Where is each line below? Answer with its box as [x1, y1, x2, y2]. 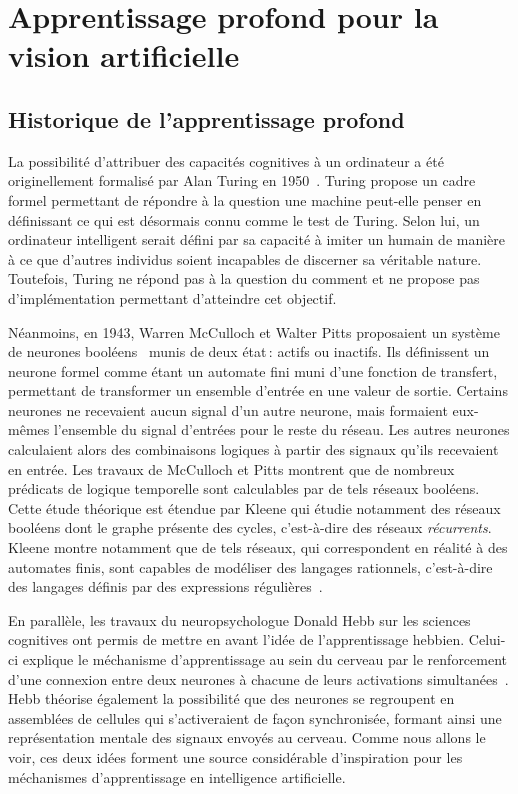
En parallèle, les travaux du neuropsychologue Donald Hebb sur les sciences [8, 609, 471, 630]
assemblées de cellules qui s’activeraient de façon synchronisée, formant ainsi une [8, 707, 502, 728]
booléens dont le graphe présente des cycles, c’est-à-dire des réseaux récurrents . [8, 517, 492, 538]
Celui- [468, 629, 506, 650]
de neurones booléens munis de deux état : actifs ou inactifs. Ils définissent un [8, 341, 490, 362]
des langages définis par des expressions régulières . [8, 576, 323, 597]
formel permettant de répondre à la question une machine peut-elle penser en [8, 189, 482, 210]
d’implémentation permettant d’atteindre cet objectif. [8, 287, 337, 308]
